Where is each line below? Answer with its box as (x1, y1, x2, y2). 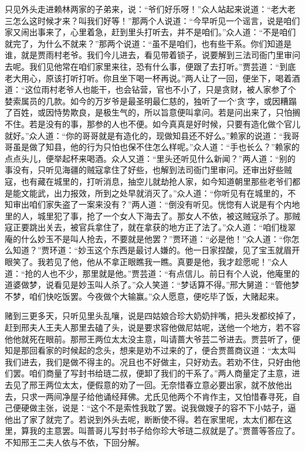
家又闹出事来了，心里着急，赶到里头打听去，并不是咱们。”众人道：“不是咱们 (5, 26, 296, 38)
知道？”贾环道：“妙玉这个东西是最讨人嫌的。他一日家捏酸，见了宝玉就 (12, 244, 284, 256)
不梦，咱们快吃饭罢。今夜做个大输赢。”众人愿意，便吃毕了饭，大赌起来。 (5, 290, 284, 302)
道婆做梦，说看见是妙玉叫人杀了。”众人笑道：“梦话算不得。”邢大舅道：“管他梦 (5, 278, 300, 291)
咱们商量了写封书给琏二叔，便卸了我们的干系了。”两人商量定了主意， (29, 367, 292, 379)
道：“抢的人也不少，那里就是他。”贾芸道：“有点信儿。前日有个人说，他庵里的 (5, 267, 300, 279)
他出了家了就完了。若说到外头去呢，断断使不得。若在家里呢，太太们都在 (5, 413, 284, 425)
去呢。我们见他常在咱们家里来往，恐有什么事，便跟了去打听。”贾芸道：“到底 (5, 60, 296, 72)
